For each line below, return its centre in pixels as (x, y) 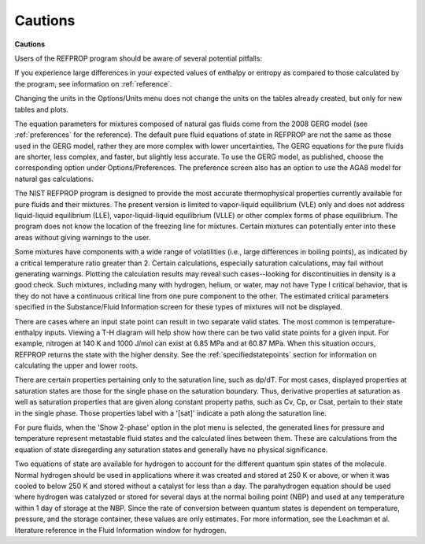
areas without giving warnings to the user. (83, 237)
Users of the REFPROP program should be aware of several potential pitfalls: (139, 58)
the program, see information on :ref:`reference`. (93, 83)
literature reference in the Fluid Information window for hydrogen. (121, 530)
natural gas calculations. (54, 179)
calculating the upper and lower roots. (76, 365)
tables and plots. (41, 109)
